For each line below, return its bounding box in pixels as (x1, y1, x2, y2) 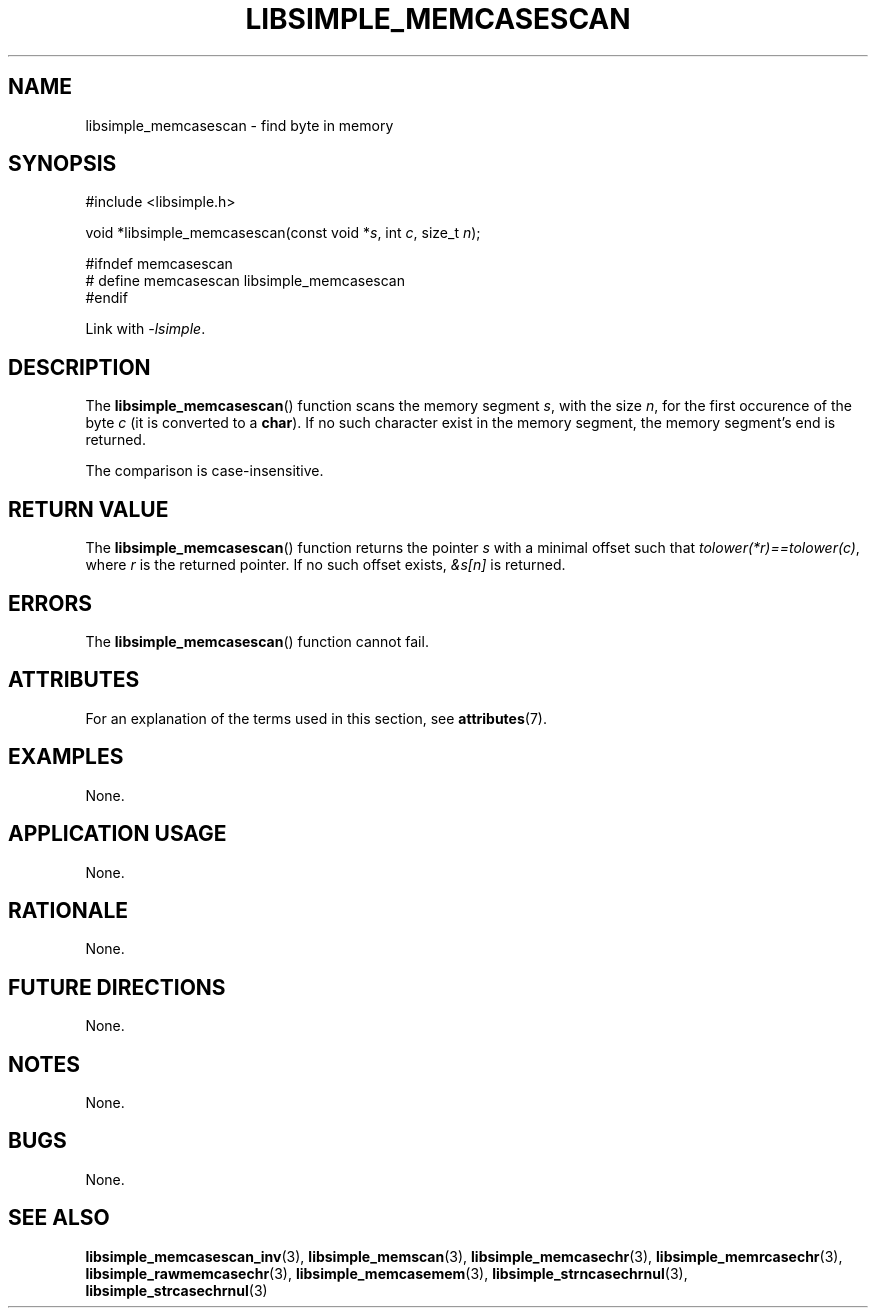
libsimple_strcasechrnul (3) (85, 1281, 268, 1299)
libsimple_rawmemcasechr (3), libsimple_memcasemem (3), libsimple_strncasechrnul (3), (85, 1264, 688, 1282)
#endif (85, 289, 128, 307)
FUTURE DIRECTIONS (8, 974, 226, 1000)
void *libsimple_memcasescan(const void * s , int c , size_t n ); (85, 224, 481, 242)
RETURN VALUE (8, 496, 169, 522)
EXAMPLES (8, 744, 124, 770)
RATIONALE (8, 897, 129, 923)
